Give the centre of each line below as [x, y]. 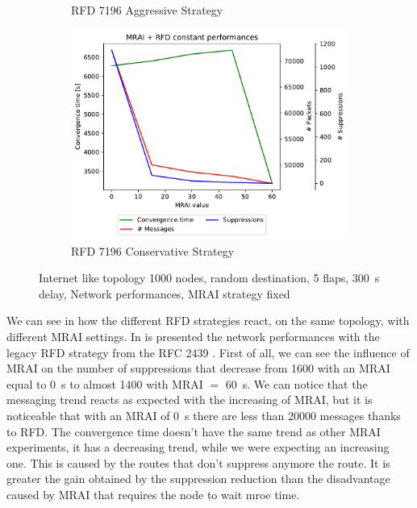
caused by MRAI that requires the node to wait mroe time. [153, 494]
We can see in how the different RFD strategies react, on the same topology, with [208, 321]
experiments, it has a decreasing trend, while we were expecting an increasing [198, 447]
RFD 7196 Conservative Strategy [153, 250]
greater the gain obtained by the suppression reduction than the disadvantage [198, 479]
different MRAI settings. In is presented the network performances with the [193, 337]
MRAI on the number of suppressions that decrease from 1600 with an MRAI [198, 368]
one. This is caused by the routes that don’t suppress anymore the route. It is [198, 462]
